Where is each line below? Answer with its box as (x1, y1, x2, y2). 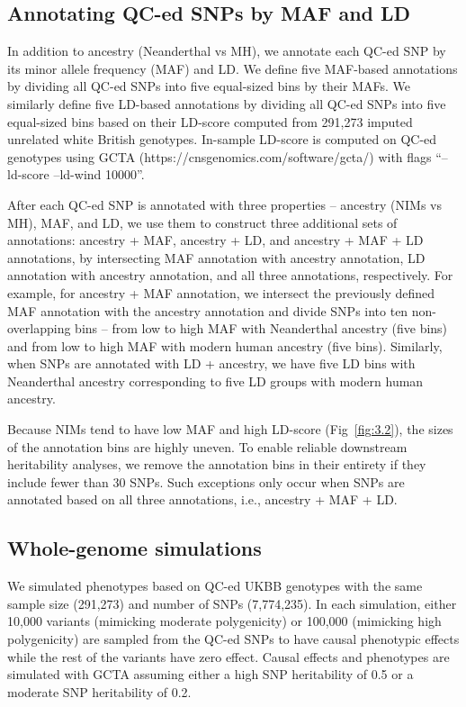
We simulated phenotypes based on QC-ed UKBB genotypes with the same (7, 576, 423, 595)
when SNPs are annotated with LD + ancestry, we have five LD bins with (7, 354, 416, 373)
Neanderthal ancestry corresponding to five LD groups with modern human (7, 371, 424, 390)
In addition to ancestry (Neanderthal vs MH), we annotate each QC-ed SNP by (7, 41, 446, 60)
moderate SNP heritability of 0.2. (7, 682, 192, 701)
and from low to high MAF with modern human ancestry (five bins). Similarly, (7, 336, 443, 355)
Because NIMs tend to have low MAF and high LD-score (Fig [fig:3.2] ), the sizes (7, 420, 453, 439)
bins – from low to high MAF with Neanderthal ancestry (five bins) (75, 319, 448, 338)
